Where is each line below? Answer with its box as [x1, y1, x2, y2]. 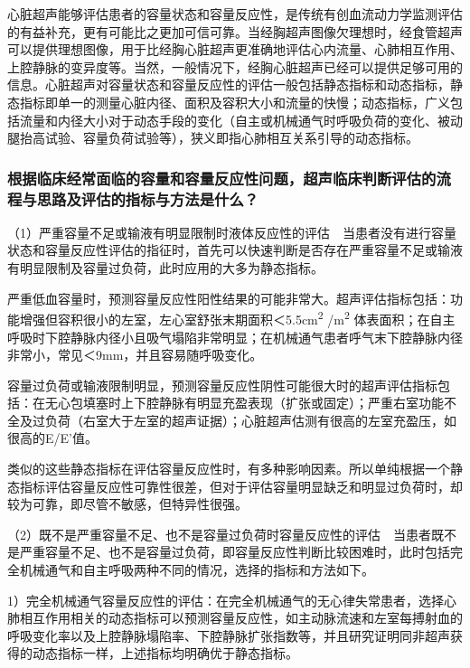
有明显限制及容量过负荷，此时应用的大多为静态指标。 [7, 259, 324, 278]
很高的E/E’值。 [7, 428, 98, 447]
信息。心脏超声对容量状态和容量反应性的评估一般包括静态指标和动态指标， [7, 75, 450, 94]
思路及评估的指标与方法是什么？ [36, 187, 259, 210]
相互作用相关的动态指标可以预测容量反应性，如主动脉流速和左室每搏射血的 [19, 608, 463, 627]
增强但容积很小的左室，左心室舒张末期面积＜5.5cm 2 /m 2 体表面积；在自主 [19, 307, 456, 328]
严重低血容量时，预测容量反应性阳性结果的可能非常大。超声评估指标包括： [7, 288, 450, 307]
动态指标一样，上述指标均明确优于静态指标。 [32, 644, 298, 663]
